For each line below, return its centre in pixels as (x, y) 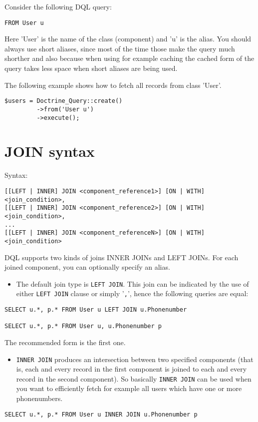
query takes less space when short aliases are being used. (91, 68)
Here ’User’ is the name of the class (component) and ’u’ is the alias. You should (128, 39)
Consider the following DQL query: (58, 6)
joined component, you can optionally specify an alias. (87, 267)
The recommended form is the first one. (65, 342)
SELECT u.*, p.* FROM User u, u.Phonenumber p (83, 326)
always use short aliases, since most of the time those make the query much (120, 48)
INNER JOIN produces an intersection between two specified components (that (135, 359)
